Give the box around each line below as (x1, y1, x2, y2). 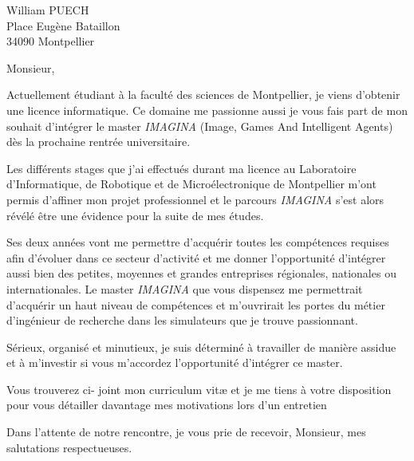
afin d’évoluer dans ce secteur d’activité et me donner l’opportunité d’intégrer (6, 249, 386, 266)
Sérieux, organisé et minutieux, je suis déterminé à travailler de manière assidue (6, 338, 396, 355)
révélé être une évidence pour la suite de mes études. (6, 207, 264, 223)
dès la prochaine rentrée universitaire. (6, 133, 191, 150)
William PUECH (6, 2, 89, 18)
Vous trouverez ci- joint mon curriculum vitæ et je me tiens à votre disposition (6, 380, 392, 397)
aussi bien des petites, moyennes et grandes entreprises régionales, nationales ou (6, 265, 396, 282)
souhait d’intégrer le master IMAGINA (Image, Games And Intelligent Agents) (6, 117, 393, 134)
